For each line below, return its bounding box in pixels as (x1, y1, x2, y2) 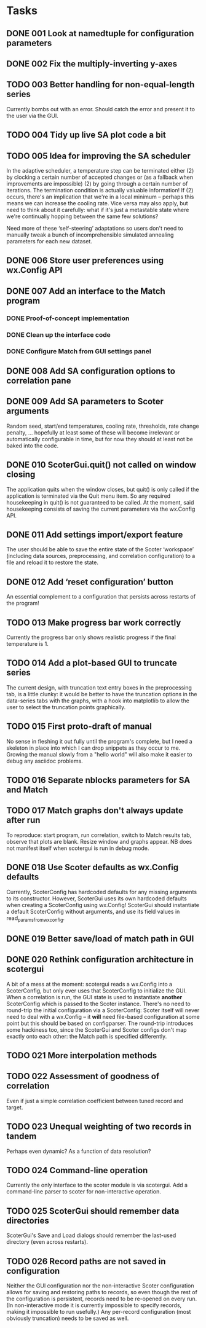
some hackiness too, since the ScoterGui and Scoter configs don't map (6, 1026, 187, 1033)
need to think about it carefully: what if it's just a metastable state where (6, 206, 189, 213)
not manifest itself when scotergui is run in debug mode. (6, 844, 149, 852)
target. (6, 1104, 23, 1111)
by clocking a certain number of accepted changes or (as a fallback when (6, 173, 194, 181)
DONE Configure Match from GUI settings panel (6, 347, 152, 355)
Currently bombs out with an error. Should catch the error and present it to (6, 105, 196, 112)
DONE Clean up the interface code (6, 330, 111, 339)
